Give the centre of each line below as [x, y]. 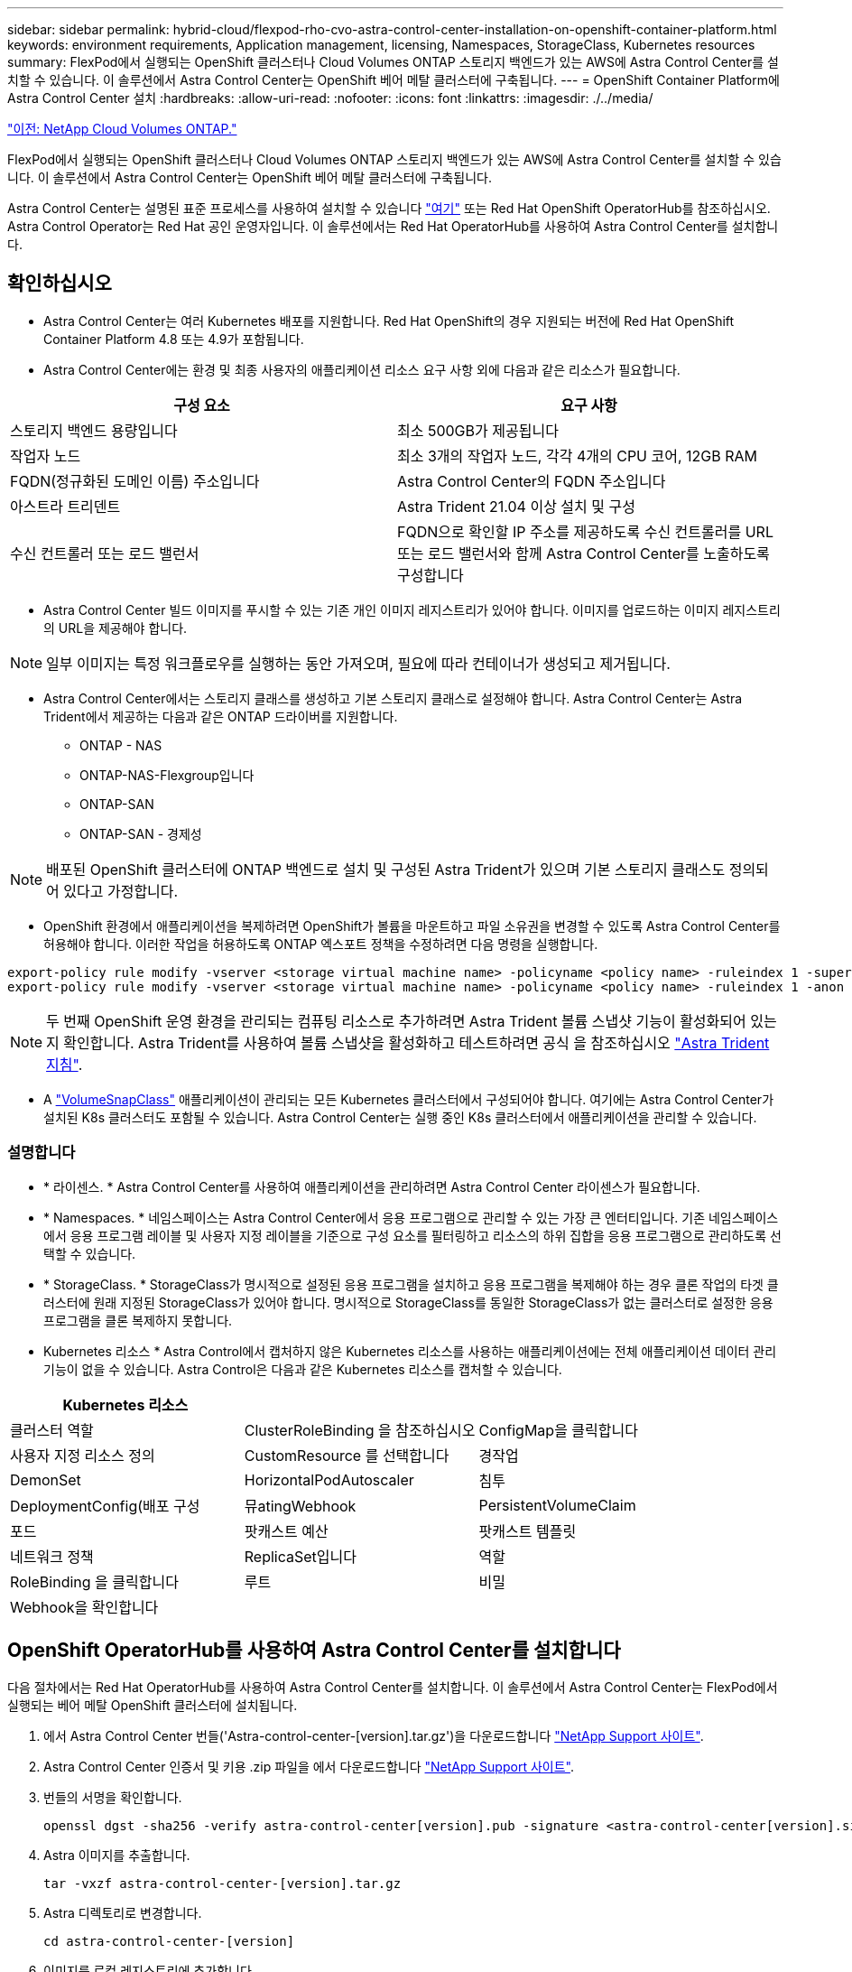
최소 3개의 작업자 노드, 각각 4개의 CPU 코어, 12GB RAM [578, 456]
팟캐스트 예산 [286, 1531]
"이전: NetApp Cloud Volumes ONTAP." [122, 129]
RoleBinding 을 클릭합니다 [94, 1581]
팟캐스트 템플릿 [528, 1531]
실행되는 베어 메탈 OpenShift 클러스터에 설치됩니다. [153, 1706]
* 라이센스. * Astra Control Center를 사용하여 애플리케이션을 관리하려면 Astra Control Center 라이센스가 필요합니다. [372, 1186]
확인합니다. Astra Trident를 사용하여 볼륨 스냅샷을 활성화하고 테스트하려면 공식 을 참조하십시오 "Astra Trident [417, 1042]
